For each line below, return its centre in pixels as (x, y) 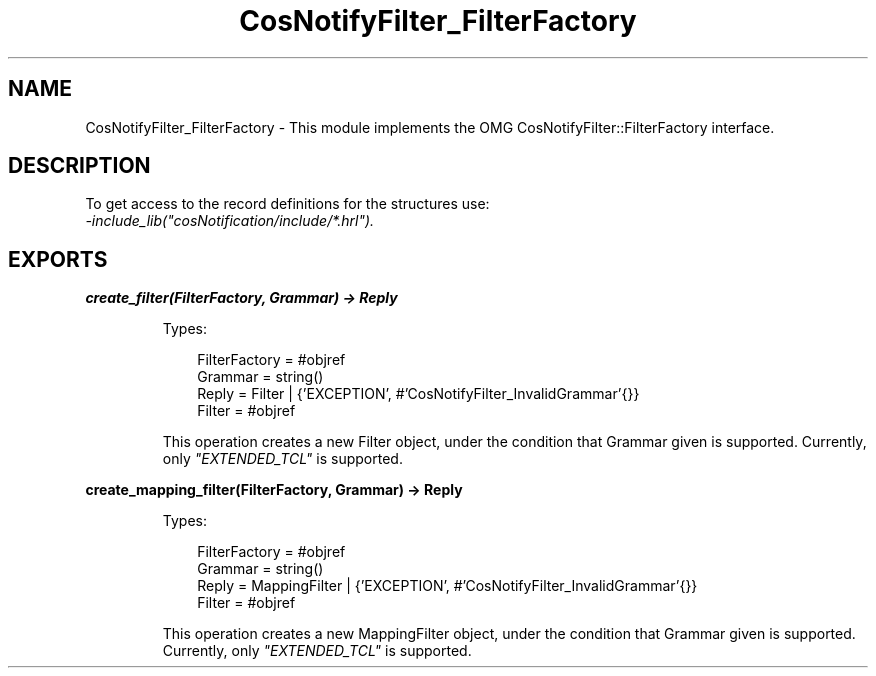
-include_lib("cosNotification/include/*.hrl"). (230, 221)
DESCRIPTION (79, 166)
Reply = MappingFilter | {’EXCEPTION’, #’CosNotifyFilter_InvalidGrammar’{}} (447, 586)
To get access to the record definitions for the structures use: (287, 204)
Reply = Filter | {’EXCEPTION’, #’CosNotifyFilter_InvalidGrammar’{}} (418, 394)
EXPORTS (58, 259)
